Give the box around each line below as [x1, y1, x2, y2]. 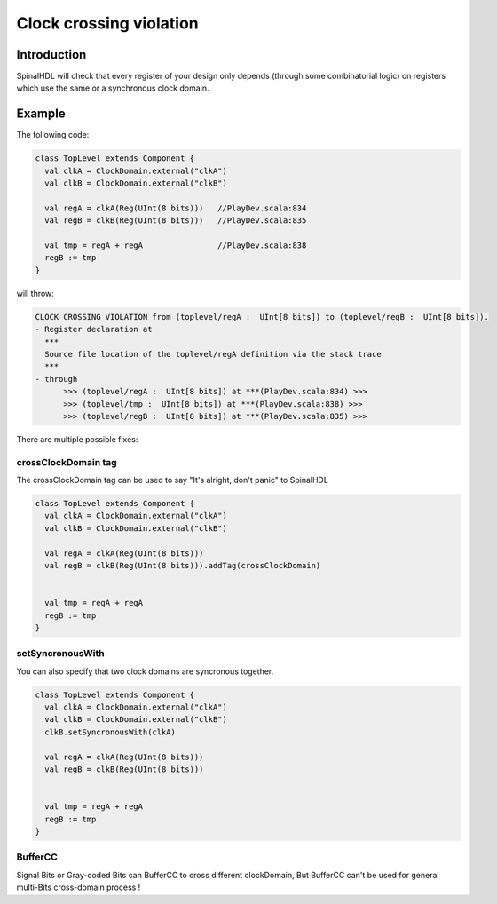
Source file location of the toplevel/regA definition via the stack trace [44, 349, 382, 359]
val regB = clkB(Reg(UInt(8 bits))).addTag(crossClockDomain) [44, 560, 321, 571]
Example [16, 107, 66, 122]
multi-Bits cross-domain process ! [16, 882, 141, 892]
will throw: [16, 288, 55, 298]
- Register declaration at [35, 324, 153, 335]
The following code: [16, 130, 90, 140]
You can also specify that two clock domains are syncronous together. [16, 666, 274, 677]
